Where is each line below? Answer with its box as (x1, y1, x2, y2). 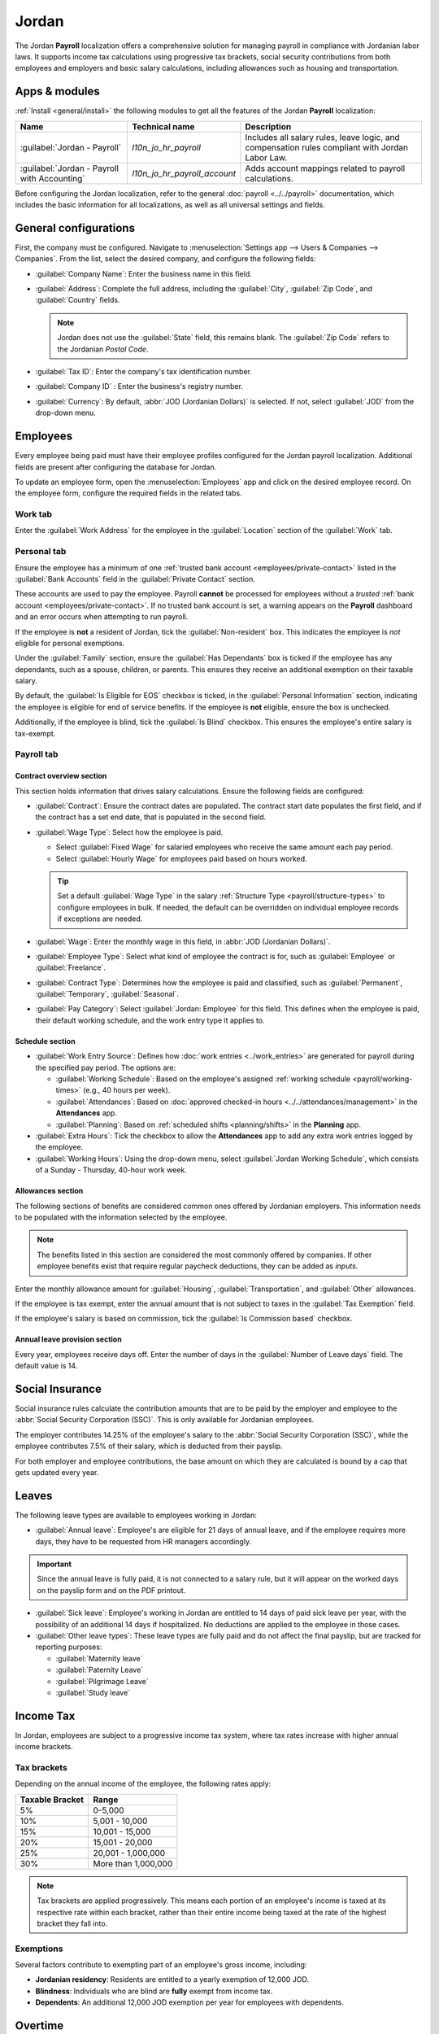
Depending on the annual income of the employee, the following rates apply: (15, 1779, 272, 1789)
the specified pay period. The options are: (35, 1063, 176, 1072)
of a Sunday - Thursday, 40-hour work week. (35, 1165, 187, 1175)
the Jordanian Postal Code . (57, 344, 149, 354)
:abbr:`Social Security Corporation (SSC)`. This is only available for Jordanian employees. (15, 1415, 315, 1425)
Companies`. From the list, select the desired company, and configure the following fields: (15, 254, 316, 264)
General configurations (15, 220, 136, 235)
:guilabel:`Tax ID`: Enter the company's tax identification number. (35, 367, 252, 377)
